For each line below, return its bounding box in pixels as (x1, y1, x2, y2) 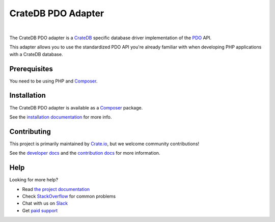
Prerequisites (9, 64, 53, 73)
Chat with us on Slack (22, 200, 68, 206)
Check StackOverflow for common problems (22, 193, 116, 199)
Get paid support (22, 207, 58, 213)
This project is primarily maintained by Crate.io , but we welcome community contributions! (9, 141, 200, 147)
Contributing (9, 127, 51, 136)
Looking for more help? (9, 177, 59, 183)
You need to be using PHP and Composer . (9, 78, 98, 84)
